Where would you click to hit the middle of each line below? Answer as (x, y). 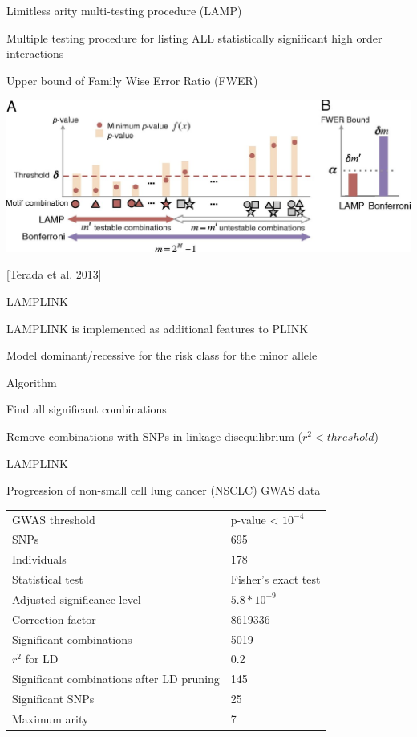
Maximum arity (51, 718)
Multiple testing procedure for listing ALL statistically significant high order (194, 37)
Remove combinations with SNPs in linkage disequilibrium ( (154, 436)
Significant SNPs (53, 699)
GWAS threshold (54, 519)
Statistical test (48, 579)
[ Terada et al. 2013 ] (54, 274)
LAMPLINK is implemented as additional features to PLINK (158, 328)
